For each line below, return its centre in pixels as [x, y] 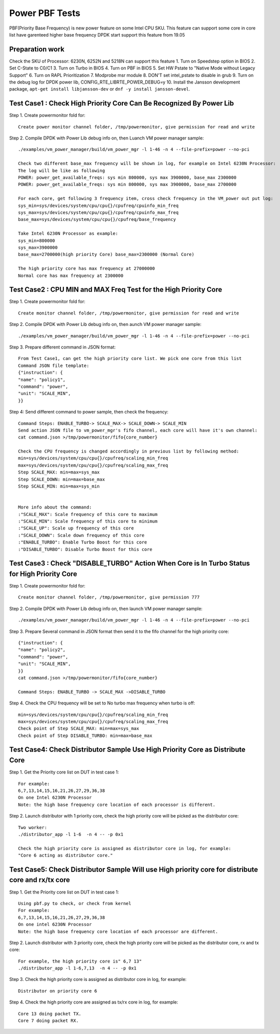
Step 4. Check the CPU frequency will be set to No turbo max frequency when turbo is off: [102, 703]
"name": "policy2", [42, 650]
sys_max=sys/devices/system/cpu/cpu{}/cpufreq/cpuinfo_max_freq [99, 212]
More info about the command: [55, 507]
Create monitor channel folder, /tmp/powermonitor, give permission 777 [109, 597]
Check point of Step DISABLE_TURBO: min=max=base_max [85, 735]
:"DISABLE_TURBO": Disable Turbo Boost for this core [85, 549]
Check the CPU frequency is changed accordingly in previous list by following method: [129, 451]
